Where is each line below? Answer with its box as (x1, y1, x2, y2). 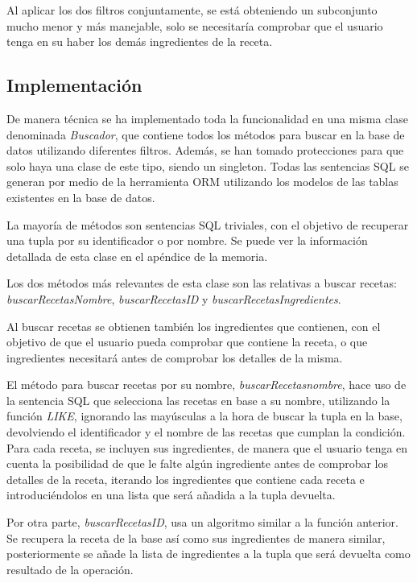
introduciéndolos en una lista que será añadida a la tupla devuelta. (6, 486, 336, 503)
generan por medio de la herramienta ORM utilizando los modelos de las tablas (6, 173, 398, 190)
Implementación (6, 72, 142, 97)
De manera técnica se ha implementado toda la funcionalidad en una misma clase (6, 110, 408, 126)
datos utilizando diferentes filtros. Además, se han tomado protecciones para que (6, 142, 404, 159)
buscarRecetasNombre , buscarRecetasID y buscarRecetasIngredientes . (6, 290, 341, 307)
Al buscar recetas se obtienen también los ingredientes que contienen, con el (6, 317, 381, 334)
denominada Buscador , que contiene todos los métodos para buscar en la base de (6, 126, 405, 143)
